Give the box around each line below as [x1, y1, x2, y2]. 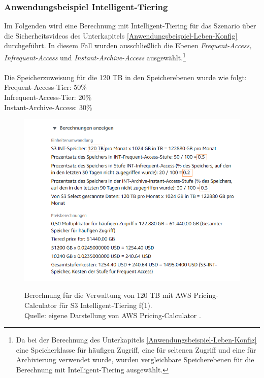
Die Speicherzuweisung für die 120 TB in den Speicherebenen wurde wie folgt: [4, 72, 247, 82]
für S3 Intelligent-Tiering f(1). [59, 299, 152, 310]
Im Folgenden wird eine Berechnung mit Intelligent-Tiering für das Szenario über [4, 20, 256, 31]
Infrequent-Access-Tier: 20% [4, 92, 92, 102]
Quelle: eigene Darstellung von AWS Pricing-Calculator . [24, 310, 201, 320]
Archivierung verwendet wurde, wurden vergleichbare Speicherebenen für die [16, 354, 254, 365]
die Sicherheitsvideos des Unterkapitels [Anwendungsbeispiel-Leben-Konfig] [4, 30, 238, 41]
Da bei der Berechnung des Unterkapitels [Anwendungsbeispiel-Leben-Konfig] [16, 334, 257, 345]
